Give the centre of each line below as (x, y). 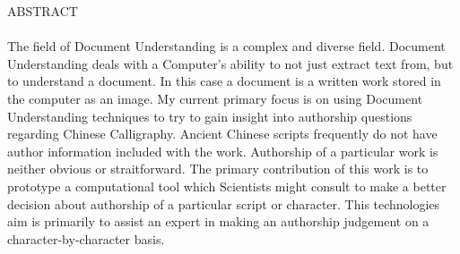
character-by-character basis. (86, 238)
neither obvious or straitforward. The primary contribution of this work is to (218, 169)
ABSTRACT (43, 11)
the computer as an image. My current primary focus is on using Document (215, 98)
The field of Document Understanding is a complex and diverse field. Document (226, 46)
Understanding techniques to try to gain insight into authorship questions (210, 116)
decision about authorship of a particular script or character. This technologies (224, 203)
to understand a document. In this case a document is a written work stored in (224, 81)
